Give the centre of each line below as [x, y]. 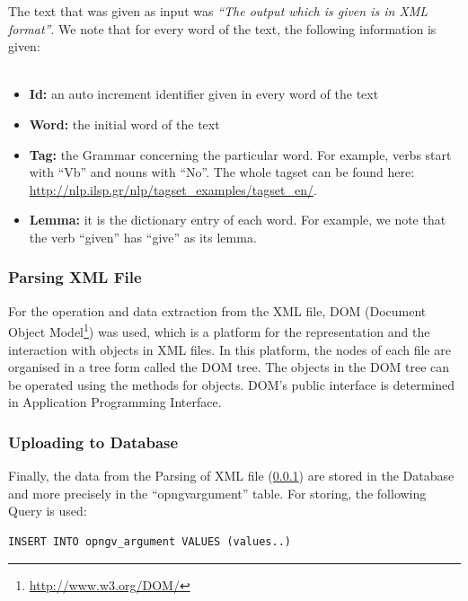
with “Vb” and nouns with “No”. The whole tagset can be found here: [222, 172]
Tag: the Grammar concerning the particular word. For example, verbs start [240, 154]
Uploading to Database [93, 442]
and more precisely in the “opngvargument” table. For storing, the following [217, 493]
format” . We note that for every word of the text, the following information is [222, 28]
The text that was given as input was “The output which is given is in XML [218, 11]
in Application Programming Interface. [115, 402]
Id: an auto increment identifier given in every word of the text [204, 94]
